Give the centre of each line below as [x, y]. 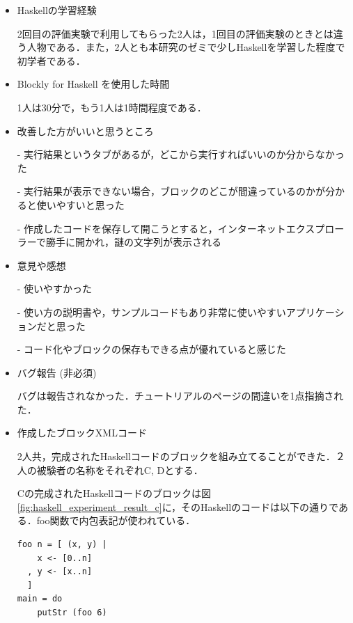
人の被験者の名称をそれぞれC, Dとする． [110, 470]
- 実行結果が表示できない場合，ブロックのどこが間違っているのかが [171, 191]
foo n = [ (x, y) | [62, 545]
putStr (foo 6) [72, 613]
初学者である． [51, 60]
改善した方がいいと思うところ [85, 131]
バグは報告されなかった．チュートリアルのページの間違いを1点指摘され [180, 396]
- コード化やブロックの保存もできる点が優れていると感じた [151, 349]
